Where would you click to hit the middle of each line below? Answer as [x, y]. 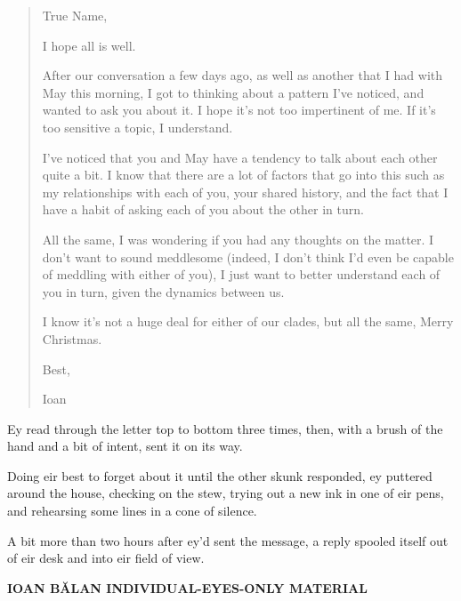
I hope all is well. [89, 45]
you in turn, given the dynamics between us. [163, 291]
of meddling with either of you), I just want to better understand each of [241, 274]
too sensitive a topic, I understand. [137, 127]
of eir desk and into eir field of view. [106, 558]
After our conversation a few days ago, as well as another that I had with [243, 75]
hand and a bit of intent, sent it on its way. [125, 446]
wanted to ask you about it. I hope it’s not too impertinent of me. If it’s [239, 110]
